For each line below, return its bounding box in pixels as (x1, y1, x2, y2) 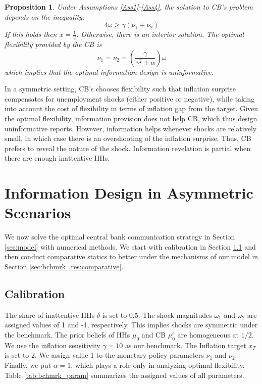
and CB (141, 329, 166, 340)
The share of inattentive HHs (5, 309, 95, 320)
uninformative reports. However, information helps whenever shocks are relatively (5, 123, 257, 133)
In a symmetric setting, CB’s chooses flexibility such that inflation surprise (5, 83, 236, 94)
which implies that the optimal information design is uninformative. (5, 66, 214, 77)
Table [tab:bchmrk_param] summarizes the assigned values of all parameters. (5, 369, 244, 380)
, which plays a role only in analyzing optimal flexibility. (71, 360, 245, 370)
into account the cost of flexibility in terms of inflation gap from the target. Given (5, 103, 258, 114)
